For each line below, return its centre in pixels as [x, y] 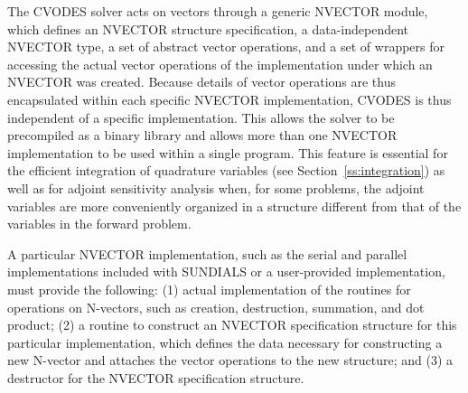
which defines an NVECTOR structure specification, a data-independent [208, 28]
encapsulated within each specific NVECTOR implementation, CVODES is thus [229, 99]
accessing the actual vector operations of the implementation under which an [220, 64]
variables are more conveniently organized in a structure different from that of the [234, 206]
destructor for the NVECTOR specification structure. [156, 377]
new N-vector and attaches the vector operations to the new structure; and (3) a [230, 360]
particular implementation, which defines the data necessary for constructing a [225, 342]
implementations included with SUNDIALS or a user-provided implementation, [226, 271]
